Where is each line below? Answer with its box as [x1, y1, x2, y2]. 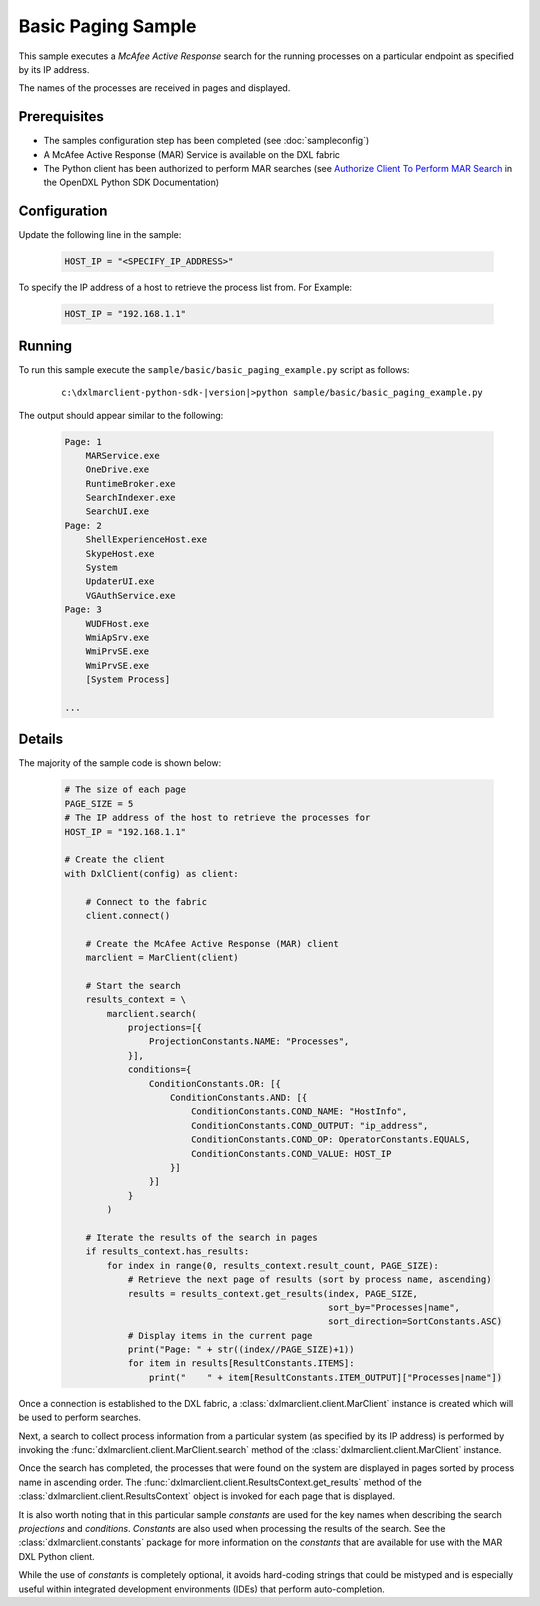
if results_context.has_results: [85, 1246, 250, 1257]
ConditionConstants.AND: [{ [170, 1092, 308, 1104]
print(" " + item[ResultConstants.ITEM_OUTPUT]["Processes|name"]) [148, 1371, 503, 1383]
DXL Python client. [18, 1550, 95, 1562]
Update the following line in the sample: [18, 229, 182, 241]
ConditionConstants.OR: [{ [148, 1078, 282, 1089]
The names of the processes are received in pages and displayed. [18, 82, 291, 94]
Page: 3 [64, 604, 102, 615]
